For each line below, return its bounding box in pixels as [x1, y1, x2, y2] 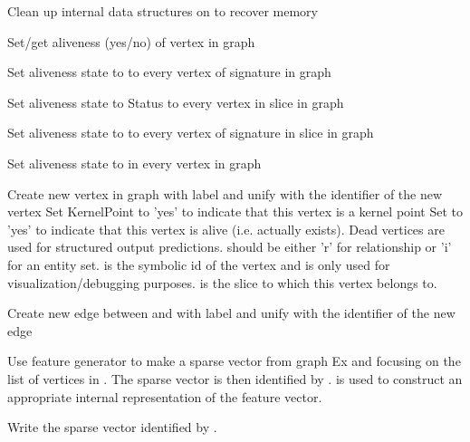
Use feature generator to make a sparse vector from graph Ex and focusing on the [7, 351, 461, 370]
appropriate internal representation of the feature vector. [7, 387, 322, 406]
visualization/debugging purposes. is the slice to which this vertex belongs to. [7, 273, 437, 292]
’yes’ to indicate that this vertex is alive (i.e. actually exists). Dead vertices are [7, 219, 445, 238]
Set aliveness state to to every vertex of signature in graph [7, 62, 331, 82]
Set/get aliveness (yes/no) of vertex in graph [7, 32, 255, 51]
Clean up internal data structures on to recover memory [7, 2, 318, 20]
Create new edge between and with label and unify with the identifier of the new [7, 303, 456, 322]
